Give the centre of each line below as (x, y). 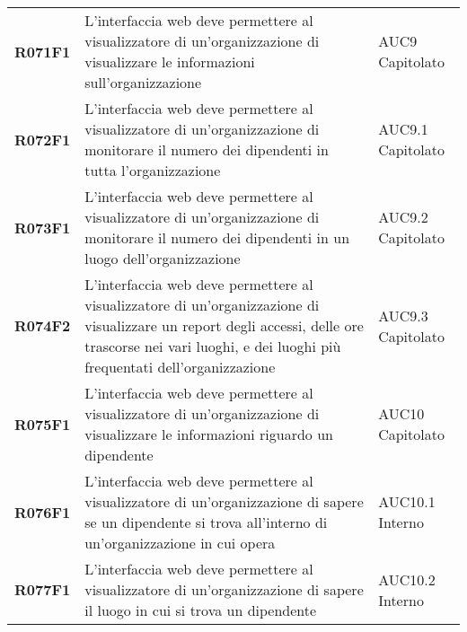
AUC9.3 (403, 315)
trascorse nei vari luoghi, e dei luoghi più (213, 346)
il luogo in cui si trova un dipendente (201, 610)
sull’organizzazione (143, 82)
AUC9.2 (403, 217)
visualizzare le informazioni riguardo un (209, 434)
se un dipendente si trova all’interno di (206, 522)
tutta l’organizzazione (153, 170)
